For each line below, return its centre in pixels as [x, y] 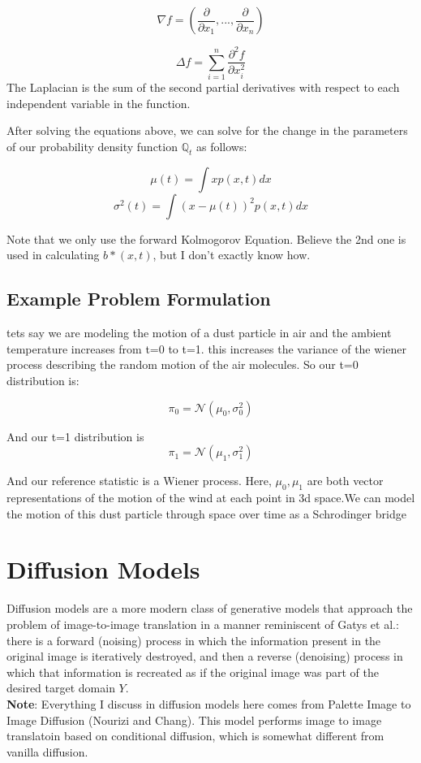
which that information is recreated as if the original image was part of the [193, 672]
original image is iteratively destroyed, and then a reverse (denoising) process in [205, 656]
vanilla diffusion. [47, 751]
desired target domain [61, 688]
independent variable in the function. [99, 103]
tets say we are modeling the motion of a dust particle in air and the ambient [199, 333]
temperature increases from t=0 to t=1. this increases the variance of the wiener [206, 348]
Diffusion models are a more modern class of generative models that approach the [210, 608]
